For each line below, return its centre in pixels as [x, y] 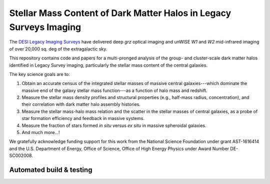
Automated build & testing [51, 170]
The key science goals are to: [39, 74]
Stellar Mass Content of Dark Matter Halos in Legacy [120, 13]
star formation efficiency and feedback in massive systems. [83, 118]
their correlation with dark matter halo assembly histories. [81, 104]
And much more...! [41, 132]
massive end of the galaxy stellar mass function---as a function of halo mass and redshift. [114, 90]
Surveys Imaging [45, 27]
